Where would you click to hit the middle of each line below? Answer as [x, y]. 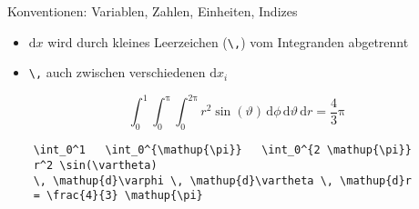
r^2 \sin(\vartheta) [95, 165]
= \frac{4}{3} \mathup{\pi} [118, 196]
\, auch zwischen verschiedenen [117, 72]
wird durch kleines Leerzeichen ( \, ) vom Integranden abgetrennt [228, 41]
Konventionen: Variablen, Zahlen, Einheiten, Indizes [153, 11]
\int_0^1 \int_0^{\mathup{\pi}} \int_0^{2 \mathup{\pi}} [222, 150]
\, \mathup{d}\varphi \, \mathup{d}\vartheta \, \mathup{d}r [222, 180]
